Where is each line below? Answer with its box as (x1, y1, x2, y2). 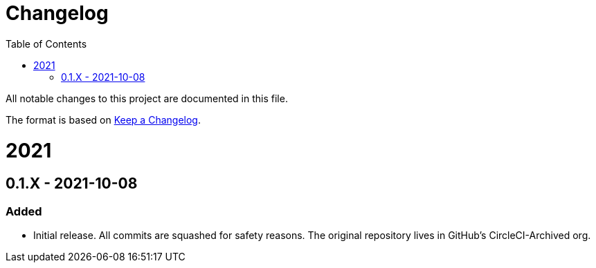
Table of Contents (6, 37, 87, 50)
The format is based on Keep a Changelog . (6, 113, 201, 126)
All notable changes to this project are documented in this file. (6, 92, 288, 104)
